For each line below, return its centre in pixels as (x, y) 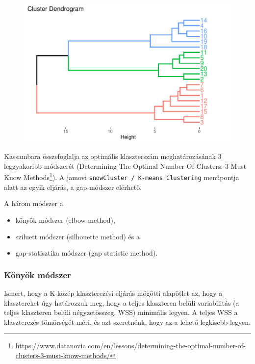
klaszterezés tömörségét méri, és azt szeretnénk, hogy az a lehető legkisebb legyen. (127, 322)
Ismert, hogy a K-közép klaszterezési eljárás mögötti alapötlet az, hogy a (113, 293)
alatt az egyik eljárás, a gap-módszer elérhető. (73, 187)
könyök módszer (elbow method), (65, 220)
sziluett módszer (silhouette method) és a (77, 236)
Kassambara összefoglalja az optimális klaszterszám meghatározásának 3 (113, 156)
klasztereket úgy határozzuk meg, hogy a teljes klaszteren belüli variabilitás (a (122, 302)
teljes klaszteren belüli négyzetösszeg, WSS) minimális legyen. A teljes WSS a (121, 312)
